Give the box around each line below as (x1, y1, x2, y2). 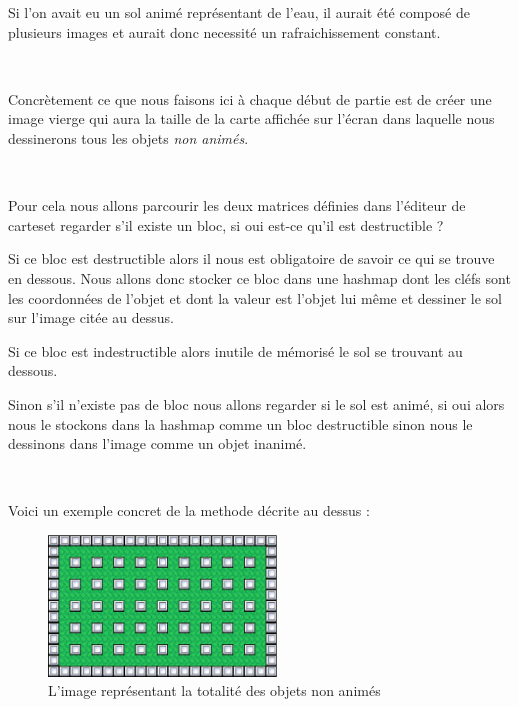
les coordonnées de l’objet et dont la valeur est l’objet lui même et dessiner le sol (8, 287, 503, 308)
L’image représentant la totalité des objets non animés (48, 680, 381, 701)
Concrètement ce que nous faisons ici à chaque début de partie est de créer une (8, 88, 492, 109)
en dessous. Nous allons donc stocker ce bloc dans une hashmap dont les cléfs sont (8, 267, 511, 288)
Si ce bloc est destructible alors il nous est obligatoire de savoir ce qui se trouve (8, 248, 495, 269)
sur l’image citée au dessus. (8, 307, 174, 328)
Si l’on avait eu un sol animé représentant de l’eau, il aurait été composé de (8, 2, 470, 22)
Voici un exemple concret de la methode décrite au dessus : (8, 500, 370, 521)
